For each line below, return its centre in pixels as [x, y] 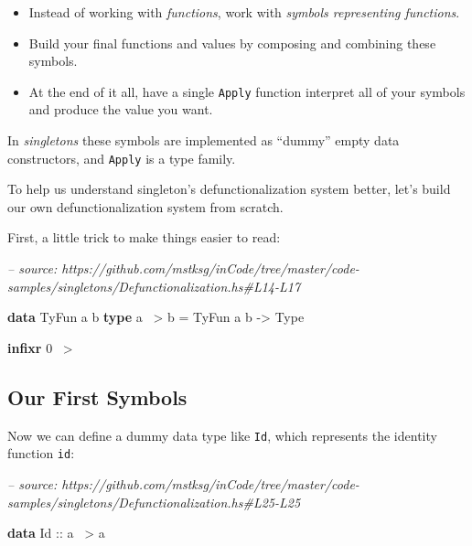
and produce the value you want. [121, 109]
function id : [41, 453]
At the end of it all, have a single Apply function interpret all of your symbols [247, 91]
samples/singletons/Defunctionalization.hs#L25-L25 [154, 502]
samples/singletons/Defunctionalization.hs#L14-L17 [154, 286]
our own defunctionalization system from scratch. [145, 206]
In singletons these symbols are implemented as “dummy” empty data [204, 140]
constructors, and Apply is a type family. [122, 158]
